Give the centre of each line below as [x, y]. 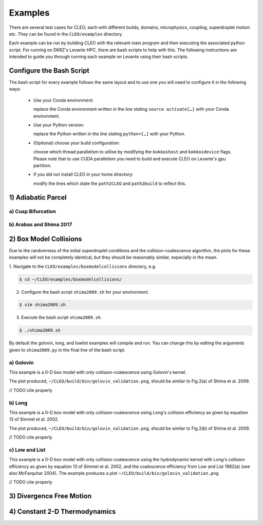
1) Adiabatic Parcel [38, 197]
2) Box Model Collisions [46, 239]
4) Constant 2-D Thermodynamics [62, 512]
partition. [42, 165]
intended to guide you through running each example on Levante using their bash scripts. [99, 57]
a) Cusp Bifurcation [32, 211]
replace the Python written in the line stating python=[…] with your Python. [109, 134]
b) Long [18, 403]
